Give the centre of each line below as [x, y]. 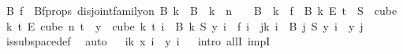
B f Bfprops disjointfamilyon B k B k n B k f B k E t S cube [201, 10]
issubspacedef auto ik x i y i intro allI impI [138, 41]
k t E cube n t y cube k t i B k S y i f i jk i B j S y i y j [185, 25]
